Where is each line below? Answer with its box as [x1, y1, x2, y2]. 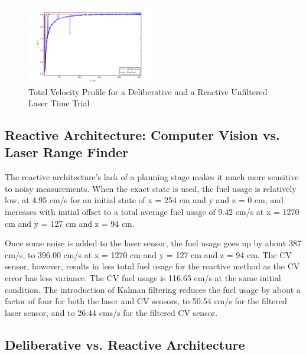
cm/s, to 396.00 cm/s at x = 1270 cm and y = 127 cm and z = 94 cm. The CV [5, 248, 292, 260]
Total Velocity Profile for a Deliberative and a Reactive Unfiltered [28, 85, 268, 97]
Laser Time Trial [28, 97, 90, 109]
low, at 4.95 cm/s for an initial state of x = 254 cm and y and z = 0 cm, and [5, 194, 284, 206]
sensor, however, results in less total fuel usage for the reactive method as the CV [5, 260, 300, 272]
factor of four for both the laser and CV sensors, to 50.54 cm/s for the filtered [5, 295, 287, 307]
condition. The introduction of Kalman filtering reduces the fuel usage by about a [5, 283, 301, 295]
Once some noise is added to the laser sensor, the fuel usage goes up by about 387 [5, 237, 301, 249]
